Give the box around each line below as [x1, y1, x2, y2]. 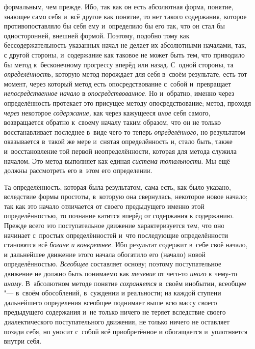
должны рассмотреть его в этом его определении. [4, 165, 153, 175]
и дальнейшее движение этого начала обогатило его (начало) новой [4, 249, 206, 259]
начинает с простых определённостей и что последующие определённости [4, 230, 229, 240]
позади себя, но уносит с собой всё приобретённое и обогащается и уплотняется [4, 326, 248, 336]
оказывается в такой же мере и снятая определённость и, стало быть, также [4, 136, 233, 146]
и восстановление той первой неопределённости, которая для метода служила [4, 145, 237, 156]
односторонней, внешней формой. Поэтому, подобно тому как [4, 30, 190, 40]
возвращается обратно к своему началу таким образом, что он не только [4, 117, 221, 127]
